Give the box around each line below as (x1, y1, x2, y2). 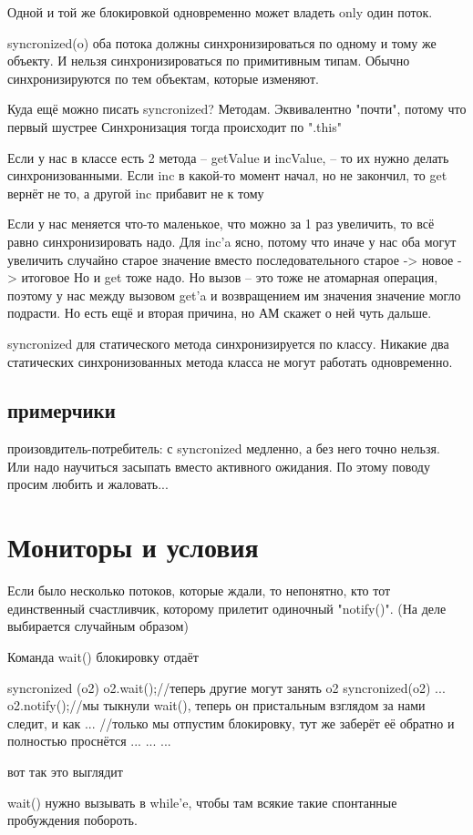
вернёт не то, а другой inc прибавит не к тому (7, 183, 264, 202)
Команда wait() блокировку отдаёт (7, 647, 199, 666)
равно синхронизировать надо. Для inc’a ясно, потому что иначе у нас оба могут (7, 231, 457, 250)
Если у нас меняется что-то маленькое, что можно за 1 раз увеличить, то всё (7, 214, 435, 233)
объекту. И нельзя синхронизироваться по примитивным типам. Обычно (7, 51, 410, 70)
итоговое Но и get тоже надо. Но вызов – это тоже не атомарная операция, (21, 268, 438, 287)
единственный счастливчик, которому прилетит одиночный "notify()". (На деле (7, 598, 447, 617)
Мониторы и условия (7, 528, 259, 565)
